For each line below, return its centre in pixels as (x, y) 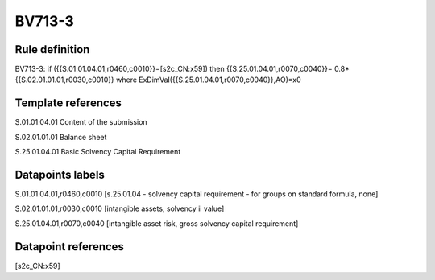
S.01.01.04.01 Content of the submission (81, 122)
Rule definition (52, 49)
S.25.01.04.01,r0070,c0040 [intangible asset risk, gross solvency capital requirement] (157, 223)
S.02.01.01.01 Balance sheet (61, 137)
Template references (68, 103)
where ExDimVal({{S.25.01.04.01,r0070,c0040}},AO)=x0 (208, 80)
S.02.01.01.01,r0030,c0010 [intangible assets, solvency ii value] (120, 208)
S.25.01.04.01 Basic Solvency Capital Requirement (98, 152)
